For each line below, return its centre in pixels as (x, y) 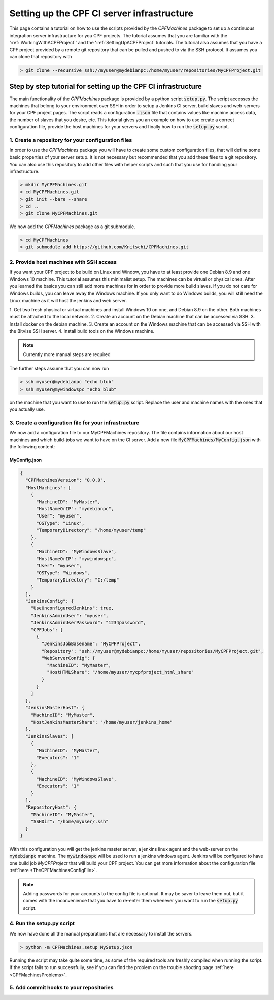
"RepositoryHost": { (51, 807)
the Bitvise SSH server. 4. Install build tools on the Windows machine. (82, 331)
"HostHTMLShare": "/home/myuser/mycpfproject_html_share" (120, 672)
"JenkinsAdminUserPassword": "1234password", (88, 623)
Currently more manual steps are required (67, 354)
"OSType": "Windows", (63, 573)
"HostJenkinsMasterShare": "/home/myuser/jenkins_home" (102, 722)
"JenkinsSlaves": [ (50, 736)
